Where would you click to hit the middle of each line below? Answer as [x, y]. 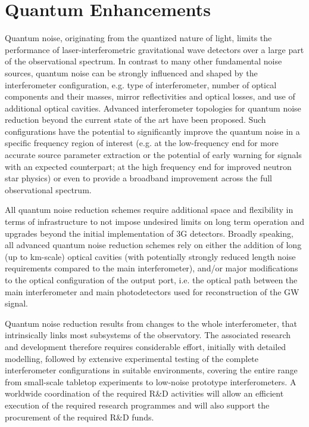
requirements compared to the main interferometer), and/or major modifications [152, 268]
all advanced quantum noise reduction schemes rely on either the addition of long [153, 245]
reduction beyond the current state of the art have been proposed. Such [135, 120]
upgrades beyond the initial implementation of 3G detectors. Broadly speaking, [149, 233]
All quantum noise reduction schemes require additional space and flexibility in [149, 210]
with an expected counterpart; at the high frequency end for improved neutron [148, 166]
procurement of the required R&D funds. [79, 417]
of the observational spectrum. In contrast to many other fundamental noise [143, 61]
